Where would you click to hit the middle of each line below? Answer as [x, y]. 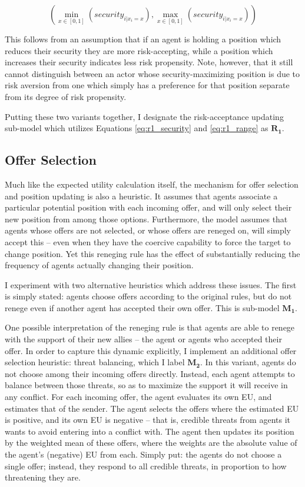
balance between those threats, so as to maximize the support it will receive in [146, 385]
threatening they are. [43, 477]
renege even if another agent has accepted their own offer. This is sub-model [142, 307]
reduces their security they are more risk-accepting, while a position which [139, 50]
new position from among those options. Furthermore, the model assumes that [146, 219]
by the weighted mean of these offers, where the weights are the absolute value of [151, 443]
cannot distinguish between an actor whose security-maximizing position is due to [152, 73]
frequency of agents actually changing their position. [99, 265]
